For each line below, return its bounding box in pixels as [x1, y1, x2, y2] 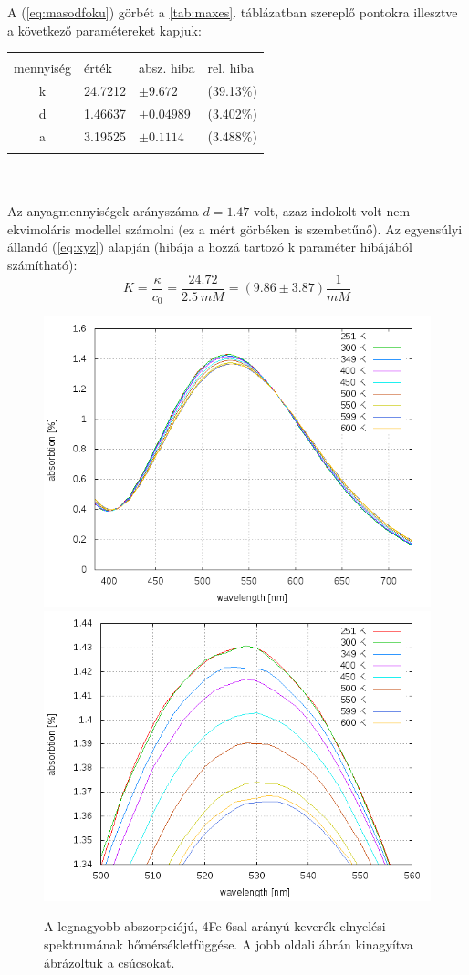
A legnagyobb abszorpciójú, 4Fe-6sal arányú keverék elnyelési [44, 917, 386, 936]
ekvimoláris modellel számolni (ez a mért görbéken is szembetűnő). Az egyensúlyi [7, 219, 463, 238]
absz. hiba [138, 58, 195, 78]
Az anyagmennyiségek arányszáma [7, 202, 199, 221]
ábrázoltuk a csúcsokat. [44, 952, 175, 971]
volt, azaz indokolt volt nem [253, 202, 411, 221]
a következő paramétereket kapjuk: [7, 20, 202, 39]
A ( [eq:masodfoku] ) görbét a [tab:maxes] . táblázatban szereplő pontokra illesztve [7, 3, 458, 21]
